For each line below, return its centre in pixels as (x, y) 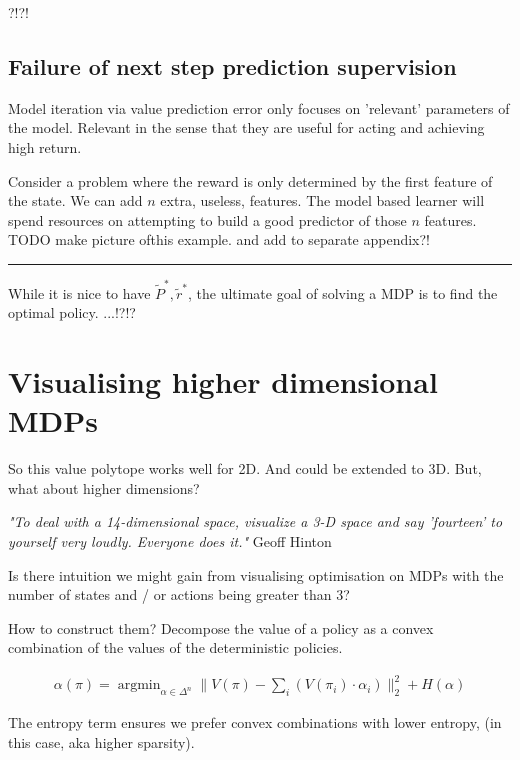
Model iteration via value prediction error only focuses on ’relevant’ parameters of (259, 107)
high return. (45, 146)
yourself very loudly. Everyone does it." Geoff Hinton (170, 540)
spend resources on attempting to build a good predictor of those (207, 219)
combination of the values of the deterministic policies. (175, 647)
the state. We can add (75, 200)
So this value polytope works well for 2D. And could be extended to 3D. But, (245, 468)
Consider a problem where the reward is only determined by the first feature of (250, 180)
